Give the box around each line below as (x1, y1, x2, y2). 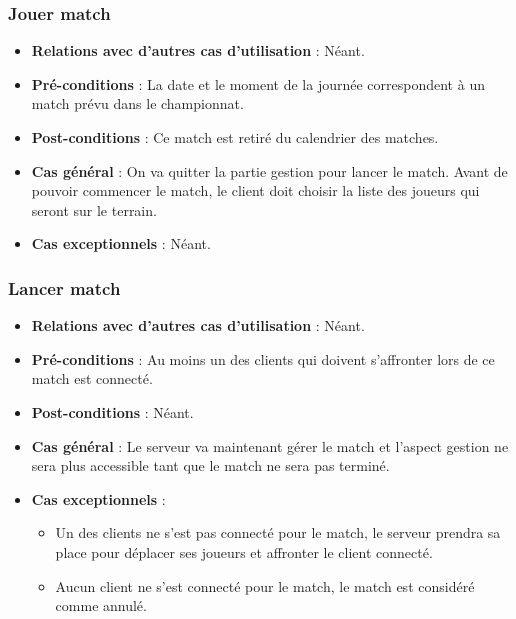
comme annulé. (55, 595, 147, 616)
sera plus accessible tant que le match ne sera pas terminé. (31, 455, 390, 476)
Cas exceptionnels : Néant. (31, 233, 211, 254)
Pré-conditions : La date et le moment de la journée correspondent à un (31, 73, 485, 94)
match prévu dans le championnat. (31, 93, 244, 114)
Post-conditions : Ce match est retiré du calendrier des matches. (31, 127, 439, 147)
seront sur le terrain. (31, 199, 157, 220)
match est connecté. (31, 368, 153, 389)
